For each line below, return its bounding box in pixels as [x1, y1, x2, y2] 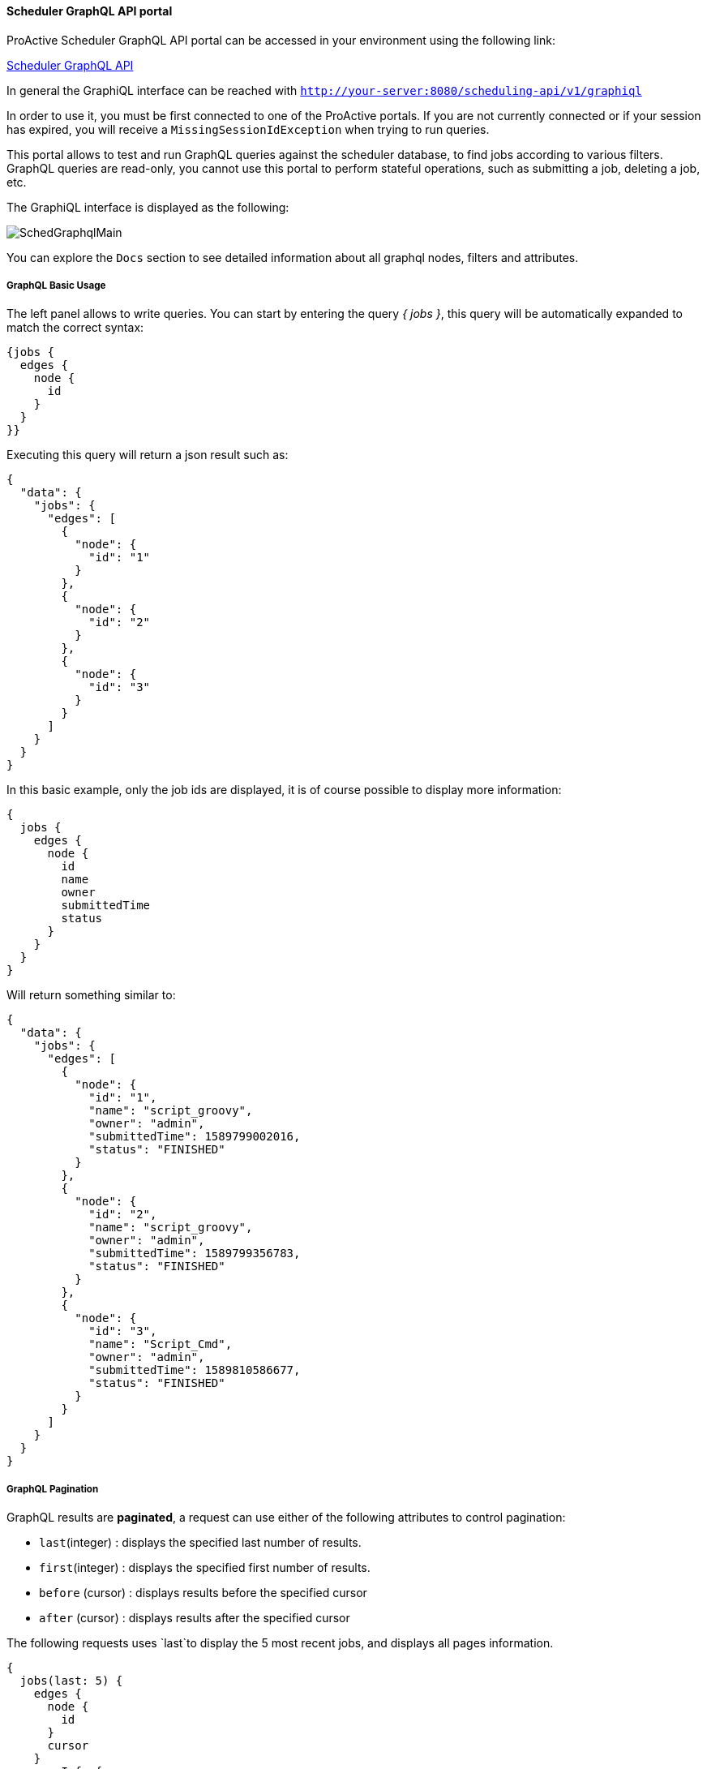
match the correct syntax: [6, 320, 144, 335]
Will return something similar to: [6, 988, 176, 1003]
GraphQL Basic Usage [6, 280, 106, 291]
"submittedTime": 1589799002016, [88, 1130, 301, 1144]
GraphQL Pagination [6, 1483, 99, 1495]
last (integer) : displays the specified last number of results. [39, 1535, 362, 1550]
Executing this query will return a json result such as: [6, 448, 289, 462]
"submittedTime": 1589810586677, [88, 1363, 301, 1377]
